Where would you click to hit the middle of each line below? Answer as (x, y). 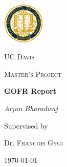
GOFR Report (30, 91)
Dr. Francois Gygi (34, 143)
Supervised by (26, 125)
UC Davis (19, 57)
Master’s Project (33, 74)
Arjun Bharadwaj (31, 108)
